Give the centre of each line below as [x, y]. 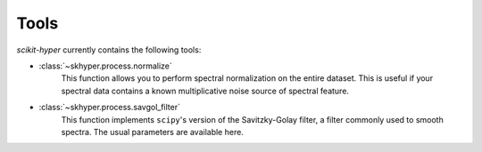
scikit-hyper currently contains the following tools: [109, 50]
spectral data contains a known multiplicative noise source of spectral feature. [205, 91]
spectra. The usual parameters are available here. [153, 132]
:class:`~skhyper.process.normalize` [106, 66]
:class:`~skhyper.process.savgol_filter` [109, 108]
